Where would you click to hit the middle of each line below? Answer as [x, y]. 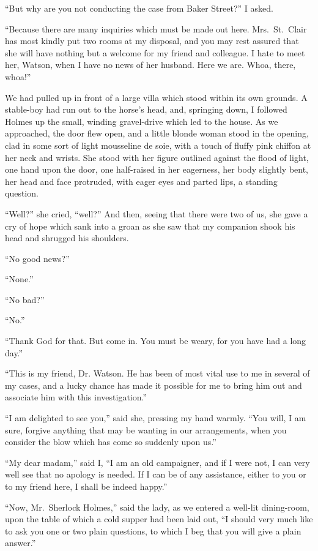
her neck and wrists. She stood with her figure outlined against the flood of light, [157, 157]
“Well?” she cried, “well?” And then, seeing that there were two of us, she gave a [157, 213]
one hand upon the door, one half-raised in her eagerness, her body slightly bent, [157, 169]
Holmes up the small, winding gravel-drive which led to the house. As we [142, 121]
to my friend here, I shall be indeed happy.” [86, 486]
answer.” [20, 543]
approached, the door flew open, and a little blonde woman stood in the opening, [157, 133]
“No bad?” [25, 299]
